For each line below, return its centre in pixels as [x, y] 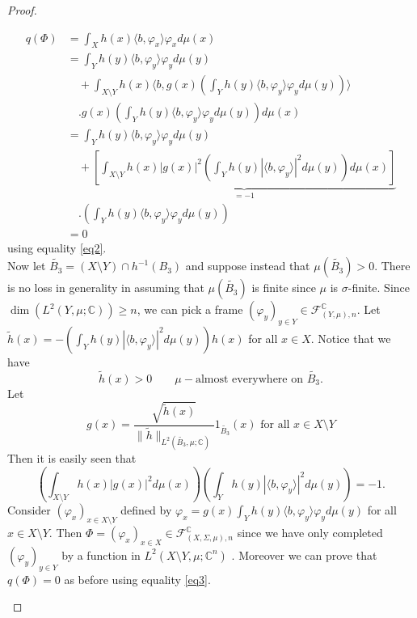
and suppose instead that [248, 266]
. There [392, 266]
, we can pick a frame [190, 309]
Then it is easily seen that [72, 458]
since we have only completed [310, 533]
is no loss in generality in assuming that [106, 288]
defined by [146, 510]
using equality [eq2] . [57, 248]
